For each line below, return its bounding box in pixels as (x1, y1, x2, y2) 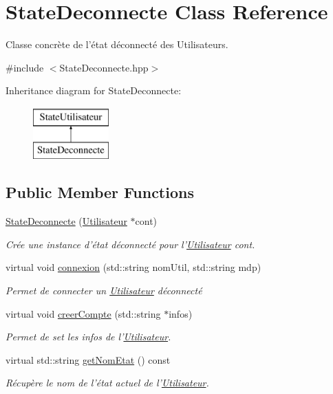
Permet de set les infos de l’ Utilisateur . (6, 329, 171, 344)
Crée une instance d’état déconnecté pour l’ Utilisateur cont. (6, 237, 255, 251)
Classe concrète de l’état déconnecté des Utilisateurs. (6, 37, 228, 52)
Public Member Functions (6, 182, 194, 203)
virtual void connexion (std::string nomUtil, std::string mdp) (6, 260, 261, 274)
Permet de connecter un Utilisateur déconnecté (6, 283, 202, 298)
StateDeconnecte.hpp (59, 60, 149, 74)
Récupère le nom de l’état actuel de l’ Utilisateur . (6, 375, 209, 390)
